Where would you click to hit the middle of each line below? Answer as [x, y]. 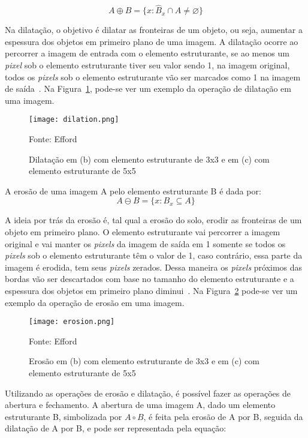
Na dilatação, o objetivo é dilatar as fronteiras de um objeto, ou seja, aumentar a [154, 30]
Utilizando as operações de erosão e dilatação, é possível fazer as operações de [148, 393]
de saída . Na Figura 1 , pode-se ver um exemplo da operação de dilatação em [148, 88]
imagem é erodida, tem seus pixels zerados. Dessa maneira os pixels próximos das [154, 267]
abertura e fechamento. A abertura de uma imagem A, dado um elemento [140, 405]
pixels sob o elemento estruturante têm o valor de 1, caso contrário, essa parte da [154, 255]
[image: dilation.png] [74, 120]
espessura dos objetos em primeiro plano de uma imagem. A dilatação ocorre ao [152, 41]
